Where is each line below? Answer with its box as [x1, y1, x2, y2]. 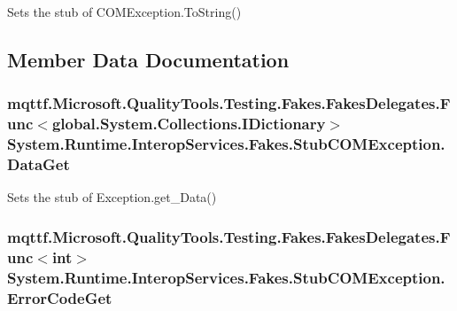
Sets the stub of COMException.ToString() [7, 3, 242, 20]
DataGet [7, 153, 70, 175]
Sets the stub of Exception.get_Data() [7, 188, 217, 206]
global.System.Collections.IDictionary [51, 113, 326, 135]
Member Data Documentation [7, 45, 290, 73]
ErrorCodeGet [7, 286, 112, 308]
